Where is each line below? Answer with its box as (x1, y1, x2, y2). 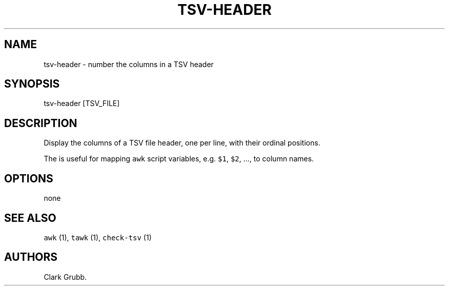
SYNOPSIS (4, 77, 60, 91)
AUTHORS (4, 251, 58, 264)
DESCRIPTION (4, 116, 77, 130)
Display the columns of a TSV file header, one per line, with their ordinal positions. (44, 138, 320, 148)
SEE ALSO (4, 211, 56, 224)
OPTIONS (4, 172, 53, 185)
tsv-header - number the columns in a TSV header (44, 59, 214, 69)
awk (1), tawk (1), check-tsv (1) (44, 233, 152, 242)
